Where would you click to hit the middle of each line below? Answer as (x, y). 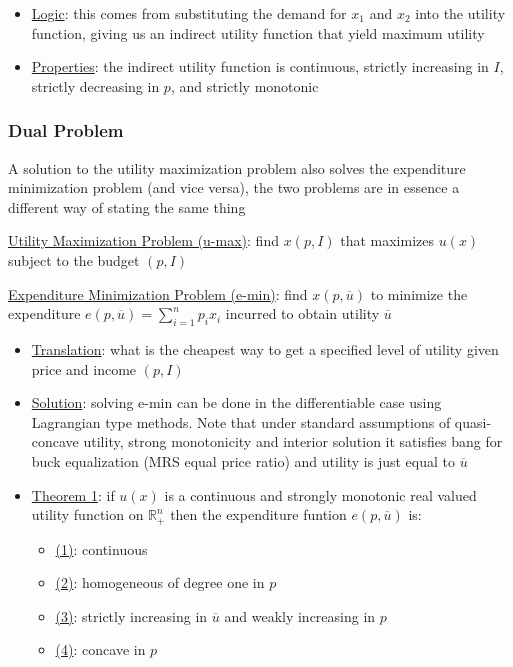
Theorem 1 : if (73, 494)
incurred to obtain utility (302, 313)
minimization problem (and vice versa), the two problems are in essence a (234, 187)
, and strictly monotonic (244, 85)
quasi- (473, 421)
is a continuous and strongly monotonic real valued (320, 494)
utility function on (87, 514)
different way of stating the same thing (127, 206)
